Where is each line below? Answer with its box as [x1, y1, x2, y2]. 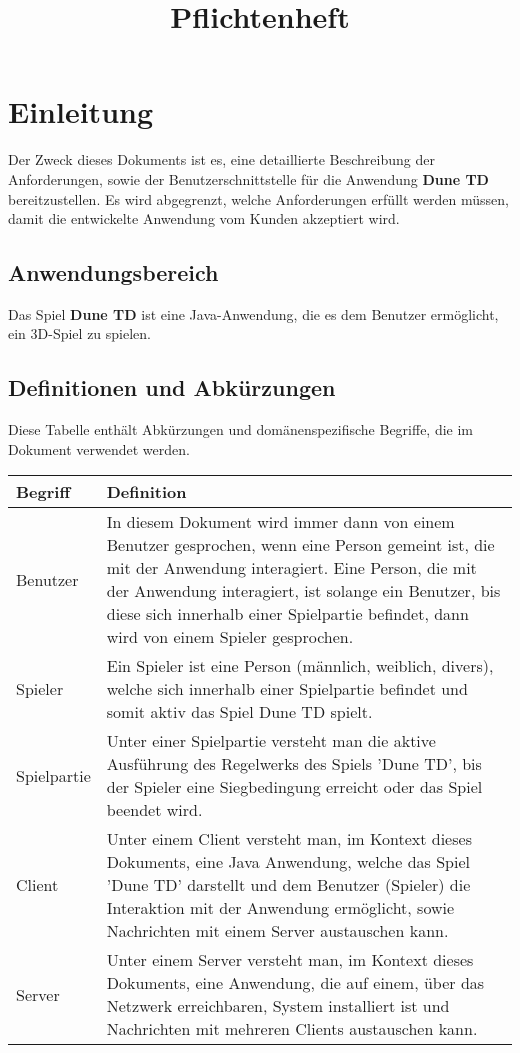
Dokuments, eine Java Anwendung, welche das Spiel [106, 850, 471, 874]
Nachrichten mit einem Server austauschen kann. [106, 919, 449, 943]
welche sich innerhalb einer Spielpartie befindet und [106, 677, 468, 701]
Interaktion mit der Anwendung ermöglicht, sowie [106, 896, 455, 920]
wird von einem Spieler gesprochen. [106, 625, 354, 649]
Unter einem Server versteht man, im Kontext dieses [106, 948, 474, 972]
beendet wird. [106, 798, 203, 822]
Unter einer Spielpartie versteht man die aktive [106, 729, 436, 753]
